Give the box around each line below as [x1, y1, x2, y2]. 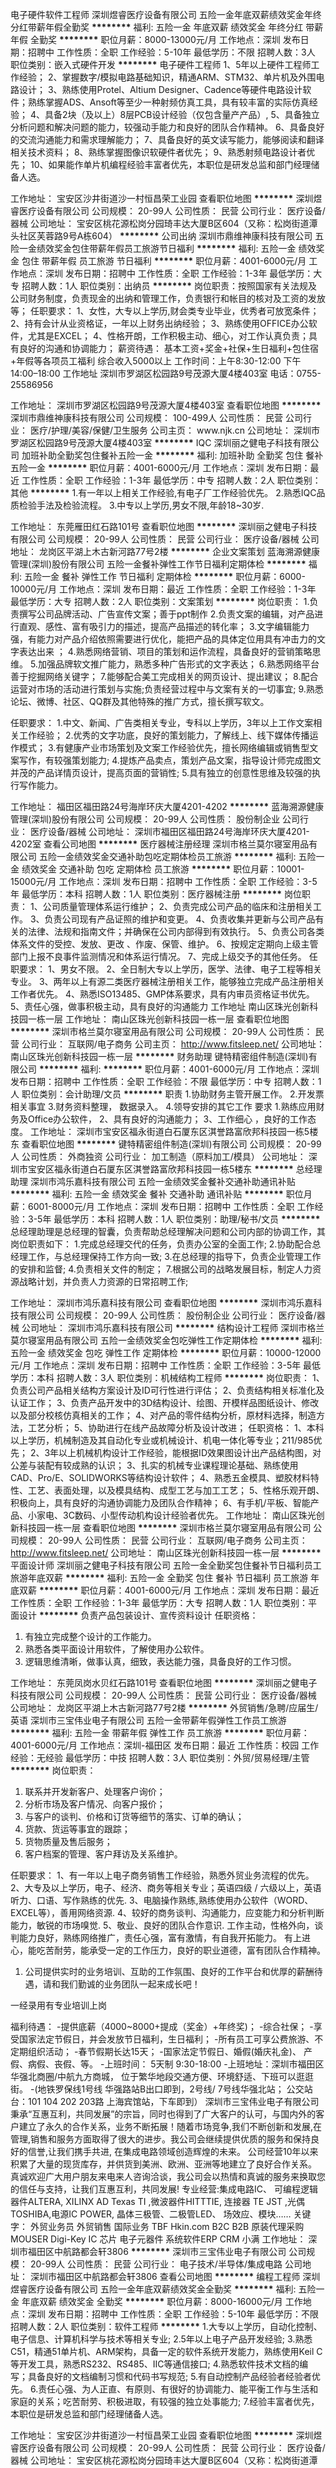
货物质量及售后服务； [24, 1836, 113, 1847]
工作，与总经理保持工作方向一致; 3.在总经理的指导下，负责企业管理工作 [27, 1251, 322, 1262]
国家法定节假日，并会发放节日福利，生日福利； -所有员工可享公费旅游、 [18, 2033, 315, 2045]
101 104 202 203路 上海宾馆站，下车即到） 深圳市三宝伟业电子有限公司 [27, 2096, 320, 2107]
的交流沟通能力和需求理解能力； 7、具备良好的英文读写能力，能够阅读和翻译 [10, 134, 325, 145]
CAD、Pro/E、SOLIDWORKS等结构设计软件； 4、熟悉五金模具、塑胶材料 [10, 1472, 311, 1483]
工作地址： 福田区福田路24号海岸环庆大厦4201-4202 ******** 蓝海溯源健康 [10, 801, 325, 812]
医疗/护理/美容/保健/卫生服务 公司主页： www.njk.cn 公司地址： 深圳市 [29, 424, 320, 436]
